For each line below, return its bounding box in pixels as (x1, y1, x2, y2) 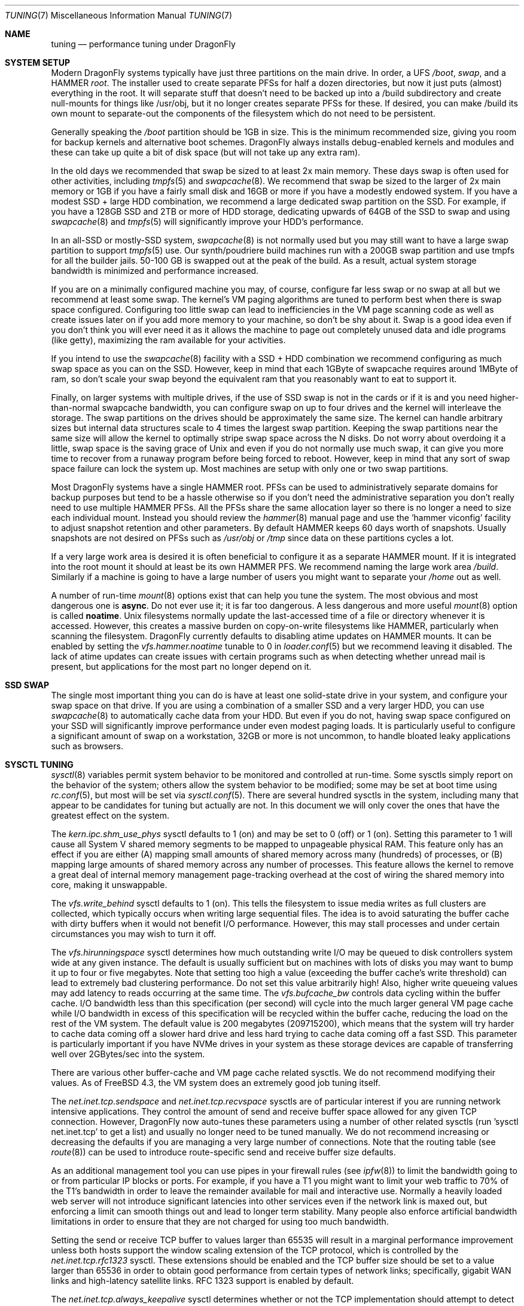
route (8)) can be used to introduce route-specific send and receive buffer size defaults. (51, 1147, 396, 1157)
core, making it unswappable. (51, 880, 167, 890)
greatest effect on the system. (51, 810, 170, 820)
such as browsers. (51, 741, 123, 751)
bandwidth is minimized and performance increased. (51, 266, 259, 276)
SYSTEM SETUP (5, 57, 71, 68)
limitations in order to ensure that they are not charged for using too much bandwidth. (51, 1216, 389, 1226)
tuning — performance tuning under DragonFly (51, 39, 236, 49)
